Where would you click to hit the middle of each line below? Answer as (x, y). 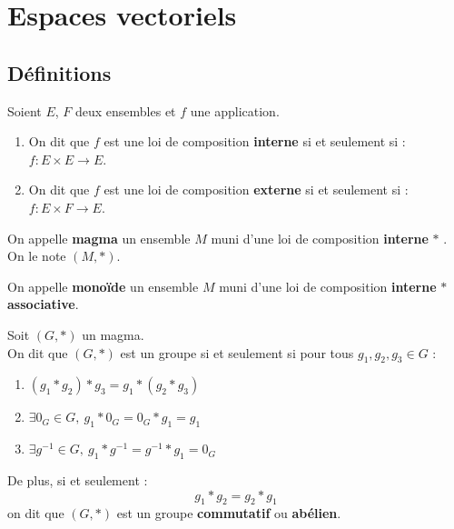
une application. (235, 110)
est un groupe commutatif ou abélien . (229, 513)
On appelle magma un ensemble (99, 238)
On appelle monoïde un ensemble (103, 286)
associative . (43, 304)
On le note (37, 256)
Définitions (59, 72)
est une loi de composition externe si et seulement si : (256, 190)
